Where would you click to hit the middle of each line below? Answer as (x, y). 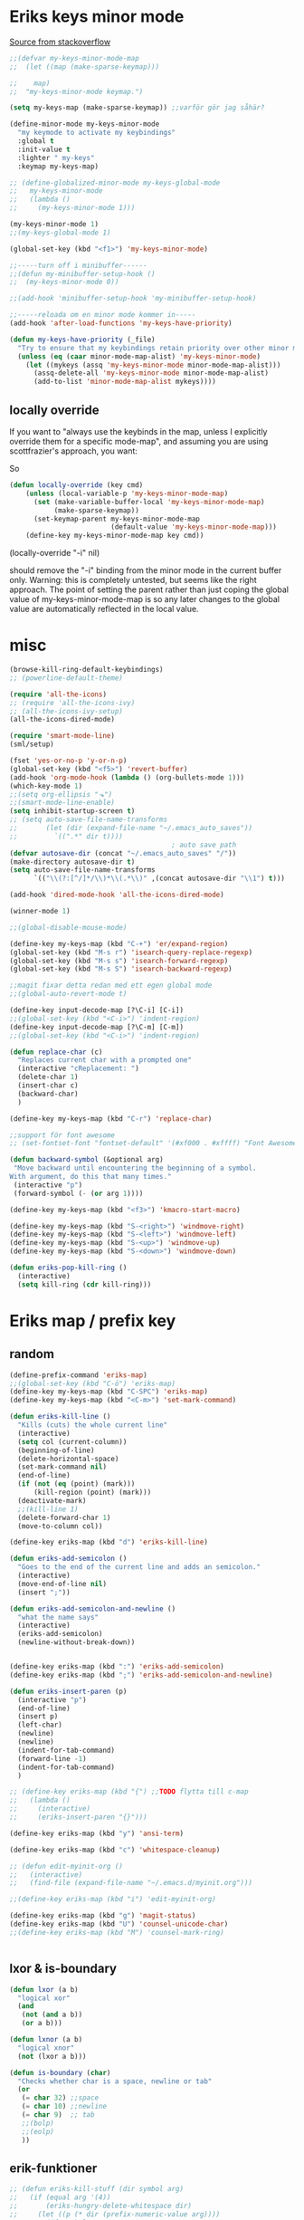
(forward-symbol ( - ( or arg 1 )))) (78, 1193)
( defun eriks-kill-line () (60, 1417)
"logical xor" (44, 1998)
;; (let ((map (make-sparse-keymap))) (85, 67)
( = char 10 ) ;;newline (64, 2107)
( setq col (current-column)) (72, 1441)
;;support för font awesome (62, 1135)
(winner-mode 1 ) (40, 912)
